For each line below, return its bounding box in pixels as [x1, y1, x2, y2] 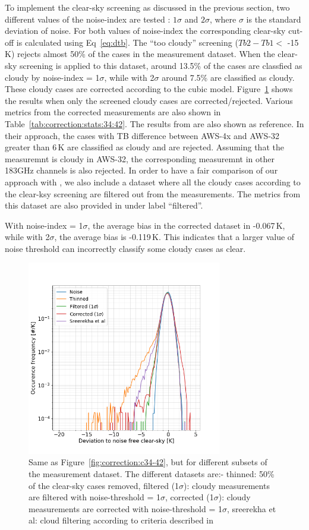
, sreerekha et [226, 502, 276, 515]
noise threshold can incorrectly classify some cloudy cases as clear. [5, 242, 246, 254]
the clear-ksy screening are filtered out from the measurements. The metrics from [5, 187, 301, 200]
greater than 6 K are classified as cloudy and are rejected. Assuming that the [5, 141, 284, 153]
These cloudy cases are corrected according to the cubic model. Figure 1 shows [5, 83, 293, 95]
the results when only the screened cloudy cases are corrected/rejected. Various [5, 94, 293, 106]
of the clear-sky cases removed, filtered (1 [29, 479, 179, 491]
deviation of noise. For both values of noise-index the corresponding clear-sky [5, 24, 286, 37]
